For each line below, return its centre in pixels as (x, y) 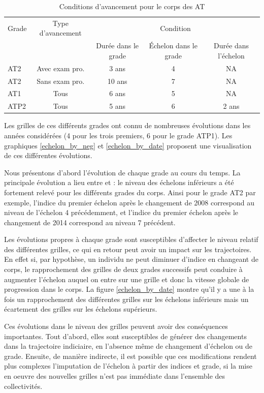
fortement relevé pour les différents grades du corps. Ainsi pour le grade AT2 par (130, 192)
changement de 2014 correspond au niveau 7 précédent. (90, 222)
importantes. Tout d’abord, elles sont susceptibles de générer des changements (125, 336)
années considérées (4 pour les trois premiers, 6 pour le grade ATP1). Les (118, 135)
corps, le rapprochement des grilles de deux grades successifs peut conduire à (123, 269)
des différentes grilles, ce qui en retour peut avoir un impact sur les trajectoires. (128, 249)
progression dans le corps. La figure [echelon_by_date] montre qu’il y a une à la (129, 289)
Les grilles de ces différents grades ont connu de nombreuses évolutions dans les (127, 125)
